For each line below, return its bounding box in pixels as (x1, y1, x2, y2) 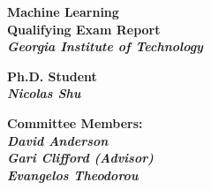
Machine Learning (7, 3, 119, 20)
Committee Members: (7, 113, 143, 132)
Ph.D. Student (7, 66, 97, 85)
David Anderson (7, 131, 109, 149)
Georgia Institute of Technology (7, 37, 203, 56)
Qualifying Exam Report (7, 19, 161, 38)
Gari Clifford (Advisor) (7, 148, 154, 167)
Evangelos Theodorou (7, 165, 139, 184)
